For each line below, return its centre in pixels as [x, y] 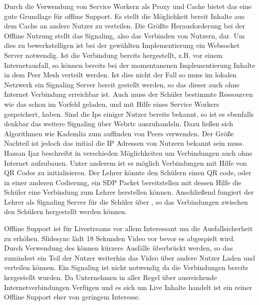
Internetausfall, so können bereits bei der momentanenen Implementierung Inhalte [130, 65]
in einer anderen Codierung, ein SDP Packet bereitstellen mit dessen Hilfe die [123, 182]
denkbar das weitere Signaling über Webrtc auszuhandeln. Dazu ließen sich [119, 124]
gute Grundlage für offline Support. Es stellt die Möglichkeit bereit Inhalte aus [125, 16]
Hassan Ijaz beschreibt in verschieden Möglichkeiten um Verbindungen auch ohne [128, 152]
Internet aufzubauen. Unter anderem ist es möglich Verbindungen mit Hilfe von [126, 162]
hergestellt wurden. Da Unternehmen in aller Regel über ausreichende [111, 277]
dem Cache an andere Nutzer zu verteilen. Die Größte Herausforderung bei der [125, 26]
